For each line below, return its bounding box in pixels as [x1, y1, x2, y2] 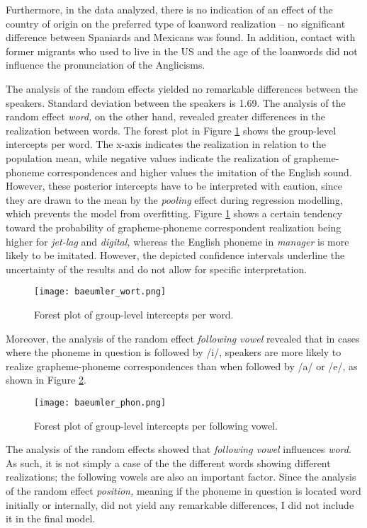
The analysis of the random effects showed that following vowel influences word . [6, 442, 351, 457]
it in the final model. [6, 511, 96, 526]
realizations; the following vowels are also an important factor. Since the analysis [6, 469, 356, 484]
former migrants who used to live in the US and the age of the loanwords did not [6, 43, 358, 58]
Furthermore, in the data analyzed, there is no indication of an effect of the [6, 2, 333, 16]
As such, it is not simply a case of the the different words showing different [6, 455, 331, 470]
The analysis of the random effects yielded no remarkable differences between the [6, 81, 358, 96]
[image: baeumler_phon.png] [34, 397, 166, 408]
